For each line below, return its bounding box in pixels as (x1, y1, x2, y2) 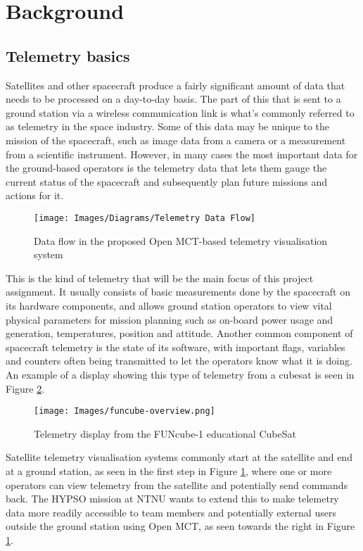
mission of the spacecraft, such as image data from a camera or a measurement (6, 132, 346, 147)
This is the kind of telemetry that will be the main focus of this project (6, 270, 314, 285)
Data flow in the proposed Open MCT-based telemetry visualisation (34, 233, 328, 248)
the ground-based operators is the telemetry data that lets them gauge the (6, 160, 327, 175)
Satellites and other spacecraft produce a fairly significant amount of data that (6, 77, 345, 92)
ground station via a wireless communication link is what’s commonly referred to (6, 105, 355, 120)
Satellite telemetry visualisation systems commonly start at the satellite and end (6, 450, 352, 464)
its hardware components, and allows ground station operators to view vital (6, 298, 332, 312)
